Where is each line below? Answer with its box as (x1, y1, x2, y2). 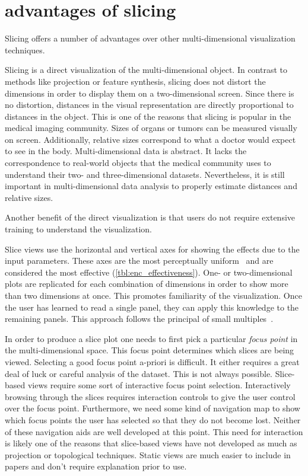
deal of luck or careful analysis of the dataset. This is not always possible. (5, 367, 273, 379)
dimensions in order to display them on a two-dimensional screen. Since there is (5, 87, 294, 99)
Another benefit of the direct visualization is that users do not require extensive (5, 211, 296, 223)
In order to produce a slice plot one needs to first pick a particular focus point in (5, 332, 298, 344)
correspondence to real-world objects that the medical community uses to (5, 156, 271, 169)
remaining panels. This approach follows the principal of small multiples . (5, 312, 274, 325)
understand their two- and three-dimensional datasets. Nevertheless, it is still (5, 168, 285, 180)
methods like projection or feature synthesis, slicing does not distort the (5, 75, 266, 87)
